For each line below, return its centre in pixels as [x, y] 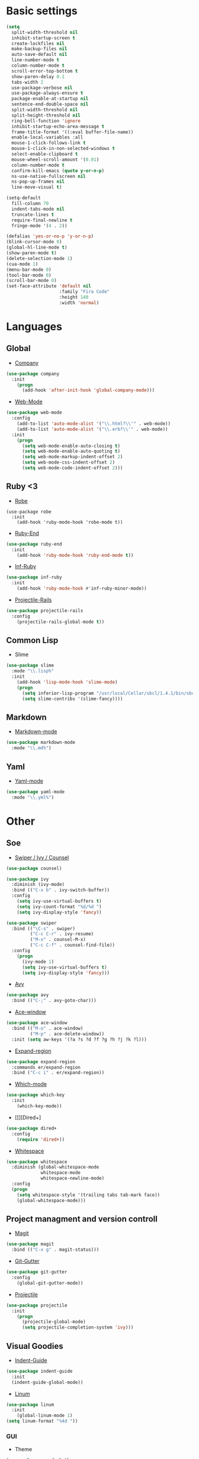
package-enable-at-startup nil [50, 99]
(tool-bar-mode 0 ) [29, 275]
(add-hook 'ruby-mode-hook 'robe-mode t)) [70, 522]
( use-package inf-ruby [34, 577]
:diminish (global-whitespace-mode [55, 1167]
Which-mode [31, 1084]
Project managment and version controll [82, 1219]
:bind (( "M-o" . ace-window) [47, 1028]
